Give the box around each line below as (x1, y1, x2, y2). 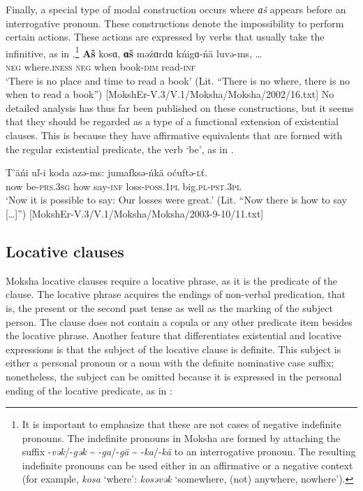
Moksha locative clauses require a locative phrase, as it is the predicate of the (6, 273, 338, 287)
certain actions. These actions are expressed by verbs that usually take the (6, 29, 325, 44)
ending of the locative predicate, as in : (6, 383, 172, 397)
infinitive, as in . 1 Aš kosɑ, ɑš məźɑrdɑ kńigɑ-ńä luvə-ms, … (6, 43, 262, 60)
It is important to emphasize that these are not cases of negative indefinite (22, 417, 341, 432)
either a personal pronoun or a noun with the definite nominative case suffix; (6, 355, 334, 370)
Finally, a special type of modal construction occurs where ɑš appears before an (6, 2, 346, 16)
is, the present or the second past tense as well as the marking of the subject (6, 300, 333, 315)
